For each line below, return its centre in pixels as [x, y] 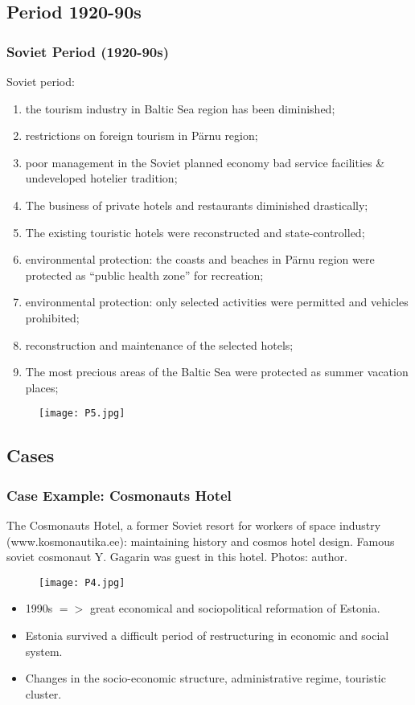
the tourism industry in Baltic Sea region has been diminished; [180, 108]
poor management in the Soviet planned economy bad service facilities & [205, 162]
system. [44, 651]
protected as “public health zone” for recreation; [144, 275]
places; [42, 387]
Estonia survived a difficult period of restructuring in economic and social [207, 635]
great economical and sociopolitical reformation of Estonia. [235, 608]
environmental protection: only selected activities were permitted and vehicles [217, 302]
